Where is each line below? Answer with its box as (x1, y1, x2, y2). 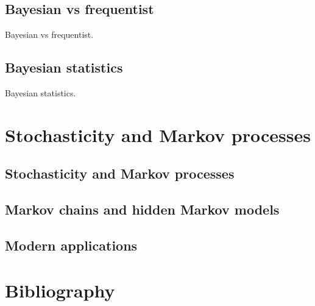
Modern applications (5, 235, 138, 254)
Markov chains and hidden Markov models (5, 200, 280, 219)
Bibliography (5, 277, 115, 302)
